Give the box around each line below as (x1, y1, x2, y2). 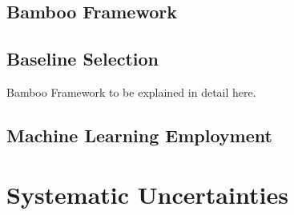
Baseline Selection (6, 46, 159, 71)
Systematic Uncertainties (6, 177, 288, 210)
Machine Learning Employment (6, 122, 272, 147)
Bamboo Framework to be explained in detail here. (6, 83, 256, 100)
